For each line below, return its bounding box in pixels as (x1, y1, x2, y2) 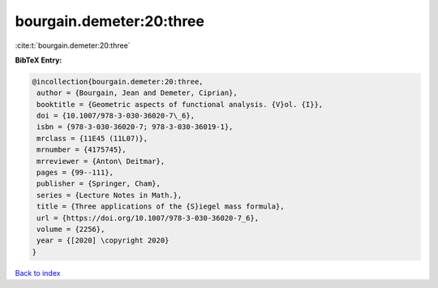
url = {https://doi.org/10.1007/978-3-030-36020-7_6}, (36, 213, 260, 222)
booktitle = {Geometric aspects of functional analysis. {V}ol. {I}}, (36, 100, 324, 109)
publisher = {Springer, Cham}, (36, 179, 161, 188)
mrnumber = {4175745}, (36, 145, 127, 154)
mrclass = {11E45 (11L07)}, (36, 134, 148, 143)
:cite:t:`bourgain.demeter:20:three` (15, 41, 131, 50)
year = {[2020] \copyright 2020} (36, 236, 170, 245)
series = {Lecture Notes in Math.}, (36, 191, 182, 200)
